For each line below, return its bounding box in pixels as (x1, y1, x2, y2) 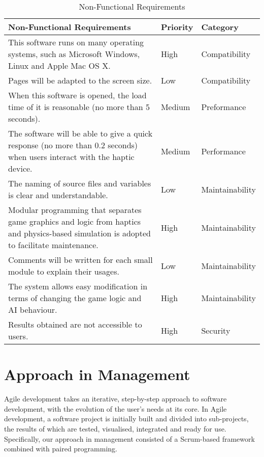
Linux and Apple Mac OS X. (8, 60, 111, 71)
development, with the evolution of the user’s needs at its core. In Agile (4, 403, 227, 414)
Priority (160, 21, 193, 33)
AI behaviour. (8, 304, 57, 315)
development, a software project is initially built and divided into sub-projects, (4, 413, 249, 424)
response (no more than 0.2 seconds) (8, 139, 138, 151)
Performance (201, 145, 246, 157)
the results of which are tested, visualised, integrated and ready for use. (4, 423, 226, 434)
